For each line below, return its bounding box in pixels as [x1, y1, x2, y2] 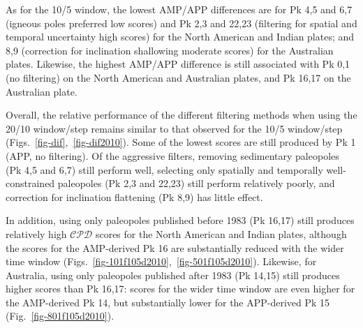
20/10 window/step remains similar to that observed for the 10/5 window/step [6, 121, 343, 135]
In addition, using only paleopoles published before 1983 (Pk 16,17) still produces [6, 213, 355, 228]
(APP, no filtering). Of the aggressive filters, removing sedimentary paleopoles [6, 148, 339, 163]
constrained [6, 176, 55, 191]
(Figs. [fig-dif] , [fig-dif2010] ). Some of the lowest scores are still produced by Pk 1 [6, 135, 356, 149]
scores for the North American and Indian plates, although [95, 226, 347, 241]
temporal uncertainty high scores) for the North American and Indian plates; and [6, 29, 355, 44]
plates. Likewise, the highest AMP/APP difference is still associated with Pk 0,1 [6, 57, 350, 71]
